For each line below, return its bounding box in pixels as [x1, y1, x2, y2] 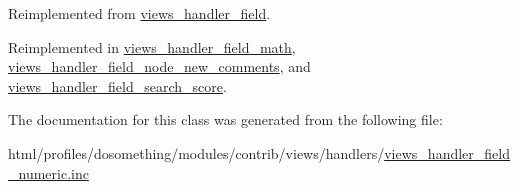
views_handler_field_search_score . [8, 75, 227, 96]
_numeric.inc [8, 162, 89, 183]
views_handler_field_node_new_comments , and [8, 56, 311, 77]
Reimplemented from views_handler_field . [8, 3, 271, 23]
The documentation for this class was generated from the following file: [8, 109, 443, 130]
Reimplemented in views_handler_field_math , [8, 36, 296, 57]
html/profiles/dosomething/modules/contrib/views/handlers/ [8, 142, 385, 163]
